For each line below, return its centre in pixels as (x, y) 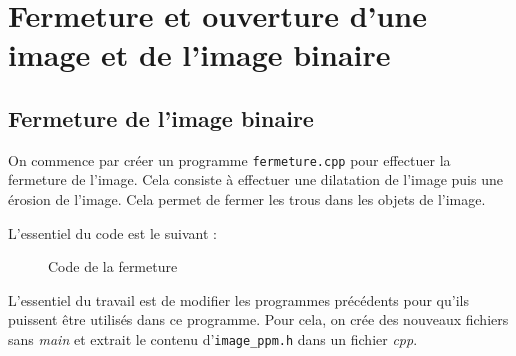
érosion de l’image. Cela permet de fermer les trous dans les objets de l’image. (247, 199)
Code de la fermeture (113, 266)
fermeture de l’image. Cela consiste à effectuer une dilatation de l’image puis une (255, 179)
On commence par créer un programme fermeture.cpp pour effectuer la (229, 159)
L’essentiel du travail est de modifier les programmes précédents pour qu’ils (238, 299)
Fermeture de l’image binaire (161, 117)
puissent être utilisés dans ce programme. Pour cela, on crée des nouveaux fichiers (258, 319)
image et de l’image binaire (199, 54)
